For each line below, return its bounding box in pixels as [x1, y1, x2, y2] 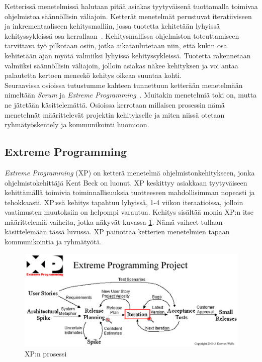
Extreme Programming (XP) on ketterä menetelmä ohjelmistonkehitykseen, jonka [5, 167, 255, 177]
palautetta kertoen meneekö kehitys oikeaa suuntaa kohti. [5, 70, 182, 80]
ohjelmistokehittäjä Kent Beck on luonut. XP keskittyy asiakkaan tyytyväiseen [5, 177, 247, 188]
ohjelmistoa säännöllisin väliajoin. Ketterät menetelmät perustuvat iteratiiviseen [5, 11, 252, 21]
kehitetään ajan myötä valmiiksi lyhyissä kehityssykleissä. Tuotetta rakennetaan [5, 50, 251, 60]
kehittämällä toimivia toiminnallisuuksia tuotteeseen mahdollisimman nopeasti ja [5, 187, 255, 198]
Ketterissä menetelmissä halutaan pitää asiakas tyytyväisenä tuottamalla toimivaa [5, 1, 258, 11]
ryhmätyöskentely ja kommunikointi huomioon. [5, 119, 149, 130]
